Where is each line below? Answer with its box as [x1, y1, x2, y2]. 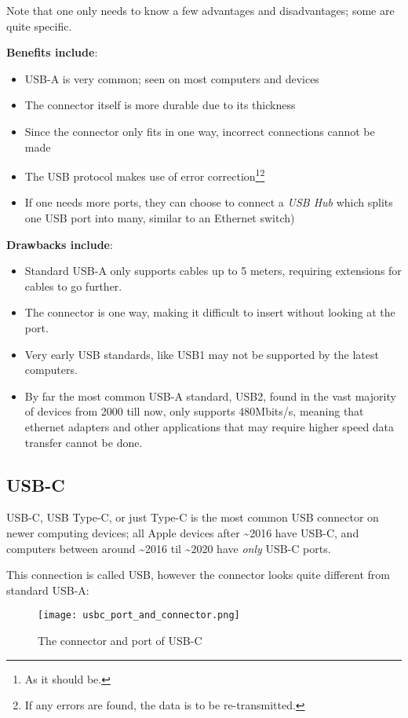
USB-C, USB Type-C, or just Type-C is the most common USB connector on [6, 509, 379, 526]
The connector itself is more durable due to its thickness [24, 97, 296, 113]
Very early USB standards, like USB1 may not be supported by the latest [24, 346, 379, 362]
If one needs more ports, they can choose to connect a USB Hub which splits [24, 194, 393, 211]
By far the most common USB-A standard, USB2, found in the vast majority [24, 387, 396, 404]
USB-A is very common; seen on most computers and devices [24, 70, 319, 86]
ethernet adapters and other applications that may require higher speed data [24, 418, 395, 434]
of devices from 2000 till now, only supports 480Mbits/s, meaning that [24, 403, 364, 419]
